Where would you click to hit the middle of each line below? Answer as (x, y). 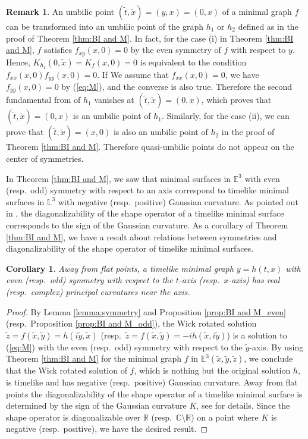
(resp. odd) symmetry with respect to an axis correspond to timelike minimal (147, 190)
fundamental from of (43, 100)
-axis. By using (276, 347)
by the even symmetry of (176, 50)
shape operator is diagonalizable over (73, 417)
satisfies (58, 50)
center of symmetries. (45, 158)
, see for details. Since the (243, 405)
